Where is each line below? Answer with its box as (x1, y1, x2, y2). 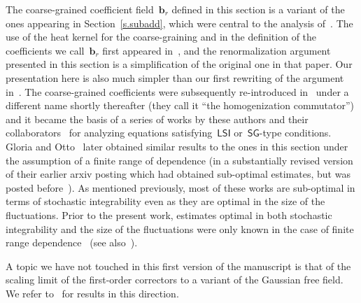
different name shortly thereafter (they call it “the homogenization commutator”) (6, 98, 355, 113)
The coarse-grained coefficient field (6, 2, 154, 16)
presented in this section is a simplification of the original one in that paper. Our (6, 57, 353, 71)
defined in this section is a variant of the (171, 2, 345, 16)
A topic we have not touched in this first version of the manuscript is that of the (6, 258, 351, 273)
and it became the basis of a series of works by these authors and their (6, 111, 309, 126)
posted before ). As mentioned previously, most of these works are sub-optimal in (6, 180, 355, 195)
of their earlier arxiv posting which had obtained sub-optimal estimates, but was (6, 167, 351, 181)
